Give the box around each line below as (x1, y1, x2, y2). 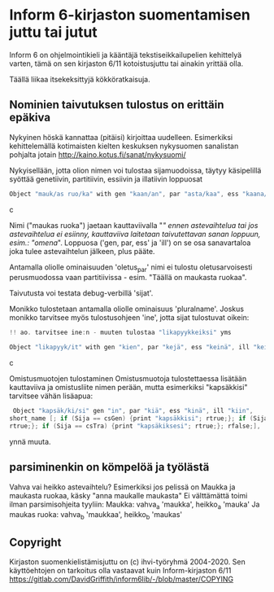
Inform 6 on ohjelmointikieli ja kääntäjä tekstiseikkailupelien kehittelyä (9, 50, 242, 59)
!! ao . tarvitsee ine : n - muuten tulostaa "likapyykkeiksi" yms (9, 328, 232, 337)
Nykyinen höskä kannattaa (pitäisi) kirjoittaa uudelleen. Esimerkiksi (9, 132, 233, 142)
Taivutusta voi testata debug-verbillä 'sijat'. (9, 288, 154, 298)
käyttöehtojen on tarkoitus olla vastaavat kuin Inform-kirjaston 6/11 (9, 566, 232, 576)
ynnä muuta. (9, 436, 51, 446)
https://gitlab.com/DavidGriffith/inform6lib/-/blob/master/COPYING (9, 574, 234, 584)
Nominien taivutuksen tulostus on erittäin (9, 98, 224, 112)
